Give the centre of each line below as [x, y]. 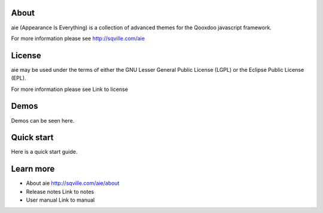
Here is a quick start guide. [44, 152]
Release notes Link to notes [60, 191]
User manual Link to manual [60, 200]
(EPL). [19, 78]
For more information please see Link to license [70, 89]
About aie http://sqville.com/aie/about [73, 183]
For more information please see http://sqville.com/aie [78, 38]
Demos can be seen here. [43, 120]
